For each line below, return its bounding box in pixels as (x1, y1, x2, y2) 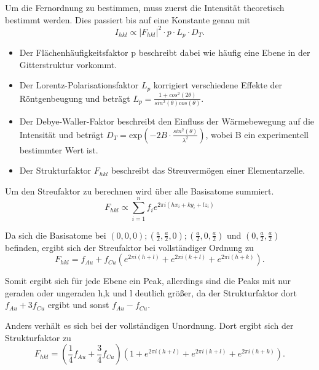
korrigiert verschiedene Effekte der (153, 79, 283, 91)
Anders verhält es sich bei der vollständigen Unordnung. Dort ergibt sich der (5, 318, 294, 331)
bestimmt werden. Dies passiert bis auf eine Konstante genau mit (5, 13, 251, 26)
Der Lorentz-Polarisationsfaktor (19, 79, 139, 91)
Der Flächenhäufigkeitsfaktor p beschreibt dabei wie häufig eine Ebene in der (19, 46, 310, 59)
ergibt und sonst (47, 298, 109, 311)
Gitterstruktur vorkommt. (19, 58, 117, 71)
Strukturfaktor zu (5, 331, 71, 344)
